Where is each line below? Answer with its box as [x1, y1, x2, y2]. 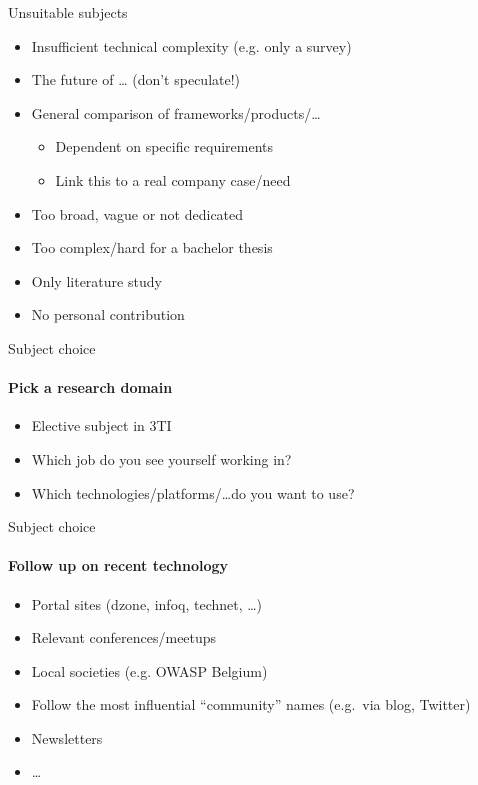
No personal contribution [31, 304, 185, 325]
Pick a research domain [8, 377, 173, 398]
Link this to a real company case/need [55, 169, 291, 190]
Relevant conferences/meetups [31, 627, 217, 648]
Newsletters [31, 727, 103, 748]
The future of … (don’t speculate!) [31, 69, 241, 90]
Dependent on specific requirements [55, 136, 274, 157]
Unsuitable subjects [8, 2, 128, 22]
